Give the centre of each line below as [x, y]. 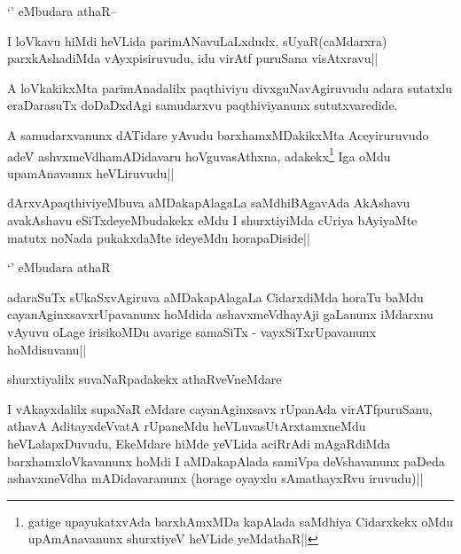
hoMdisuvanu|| [47, 349]
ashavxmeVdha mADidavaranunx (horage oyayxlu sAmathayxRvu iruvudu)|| [215, 478]
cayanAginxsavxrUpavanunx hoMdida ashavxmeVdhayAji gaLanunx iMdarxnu [220, 314]
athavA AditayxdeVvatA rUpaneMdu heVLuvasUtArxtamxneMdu [187, 426]
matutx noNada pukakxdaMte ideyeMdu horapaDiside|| [159, 237]
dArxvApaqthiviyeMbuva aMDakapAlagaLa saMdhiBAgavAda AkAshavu [209, 203]
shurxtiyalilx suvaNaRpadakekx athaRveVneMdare [145, 379]
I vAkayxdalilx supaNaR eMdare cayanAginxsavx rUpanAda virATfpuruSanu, [220, 408]
